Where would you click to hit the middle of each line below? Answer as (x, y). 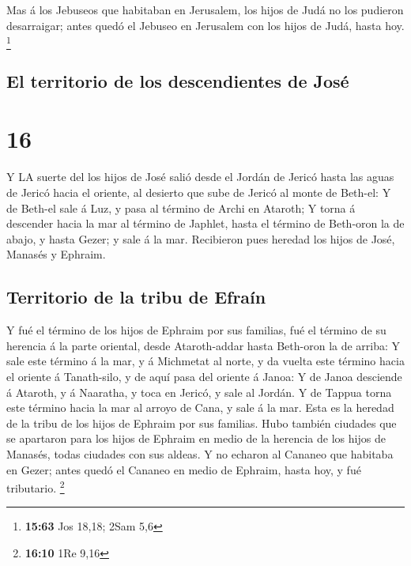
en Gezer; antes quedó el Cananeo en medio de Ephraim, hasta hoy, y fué (184, 469)
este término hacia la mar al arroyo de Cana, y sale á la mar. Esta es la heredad (200, 408)
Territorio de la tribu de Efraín (136, 297)
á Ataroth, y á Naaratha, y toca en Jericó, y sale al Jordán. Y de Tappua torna (199, 392)
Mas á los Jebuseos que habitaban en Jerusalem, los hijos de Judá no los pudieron (205, 9)
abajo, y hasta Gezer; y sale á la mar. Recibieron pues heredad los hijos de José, (201, 238)
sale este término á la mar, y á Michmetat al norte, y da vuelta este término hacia (205, 361)
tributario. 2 (36, 487)
